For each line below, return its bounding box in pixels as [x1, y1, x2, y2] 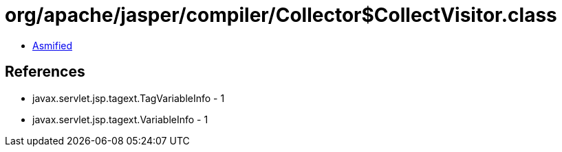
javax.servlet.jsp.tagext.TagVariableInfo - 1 [32, 92, 225, 104]
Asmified [32, 39, 73, 51]
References [5, 63, 85, 81]
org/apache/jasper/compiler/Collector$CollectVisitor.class [5, 3, 557, 27]
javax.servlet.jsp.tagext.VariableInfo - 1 [32, 113, 208, 125]
